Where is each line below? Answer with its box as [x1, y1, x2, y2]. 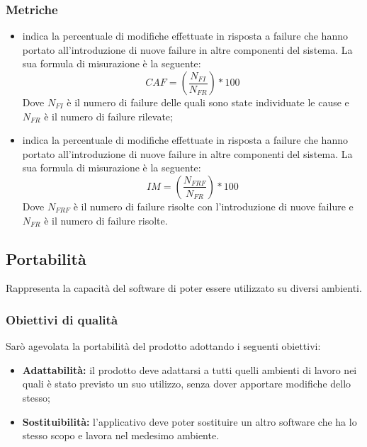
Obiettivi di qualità [6, 310, 118, 328]
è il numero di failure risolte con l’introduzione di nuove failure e [73, 198, 354, 213]
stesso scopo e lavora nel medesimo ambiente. [22, 428, 220, 443]
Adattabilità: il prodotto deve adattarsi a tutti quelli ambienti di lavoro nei [22, 362, 357, 377]
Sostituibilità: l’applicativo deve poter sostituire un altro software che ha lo [22, 414, 357, 429]
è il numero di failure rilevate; [44, 108, 173, 123]
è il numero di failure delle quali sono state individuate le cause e [67, 95, 349, 109]
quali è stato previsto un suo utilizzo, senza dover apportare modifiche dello [22, 376, 351, 391]
